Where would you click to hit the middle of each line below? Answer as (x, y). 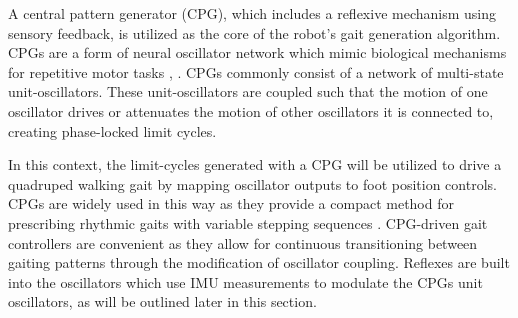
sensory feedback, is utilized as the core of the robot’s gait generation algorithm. (254, 32)
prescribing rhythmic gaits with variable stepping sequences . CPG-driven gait (248, 222)
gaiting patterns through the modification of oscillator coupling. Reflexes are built (259, 262)
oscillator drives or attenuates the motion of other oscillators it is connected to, (251, 110)
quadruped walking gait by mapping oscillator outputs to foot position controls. (252, 183)
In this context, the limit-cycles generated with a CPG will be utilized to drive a (255, 164)
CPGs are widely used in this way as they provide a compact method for (231, 203)
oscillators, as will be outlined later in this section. (162, 301)
